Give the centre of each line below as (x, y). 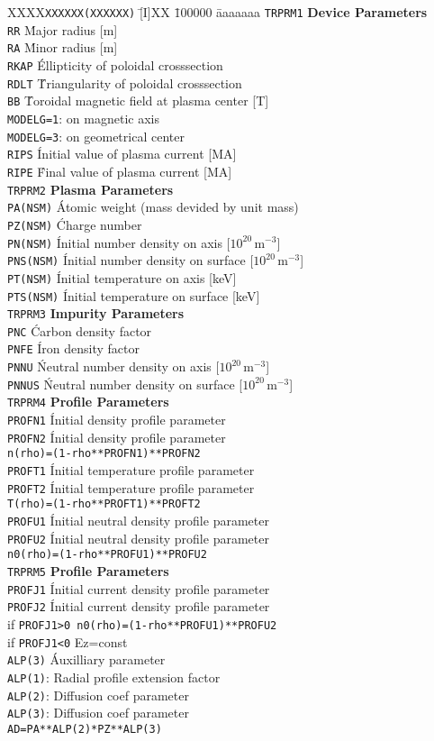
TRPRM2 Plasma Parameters (90, 189)
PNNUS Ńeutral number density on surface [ (125, 384)
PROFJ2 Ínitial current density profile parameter (139, 606)
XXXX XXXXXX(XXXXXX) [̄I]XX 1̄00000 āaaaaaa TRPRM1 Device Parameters (217, 12)
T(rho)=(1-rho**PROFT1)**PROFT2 (104, 504)
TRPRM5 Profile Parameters (88, 571)
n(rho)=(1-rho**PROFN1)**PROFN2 (104, 454)
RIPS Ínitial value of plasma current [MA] (122, 154)
